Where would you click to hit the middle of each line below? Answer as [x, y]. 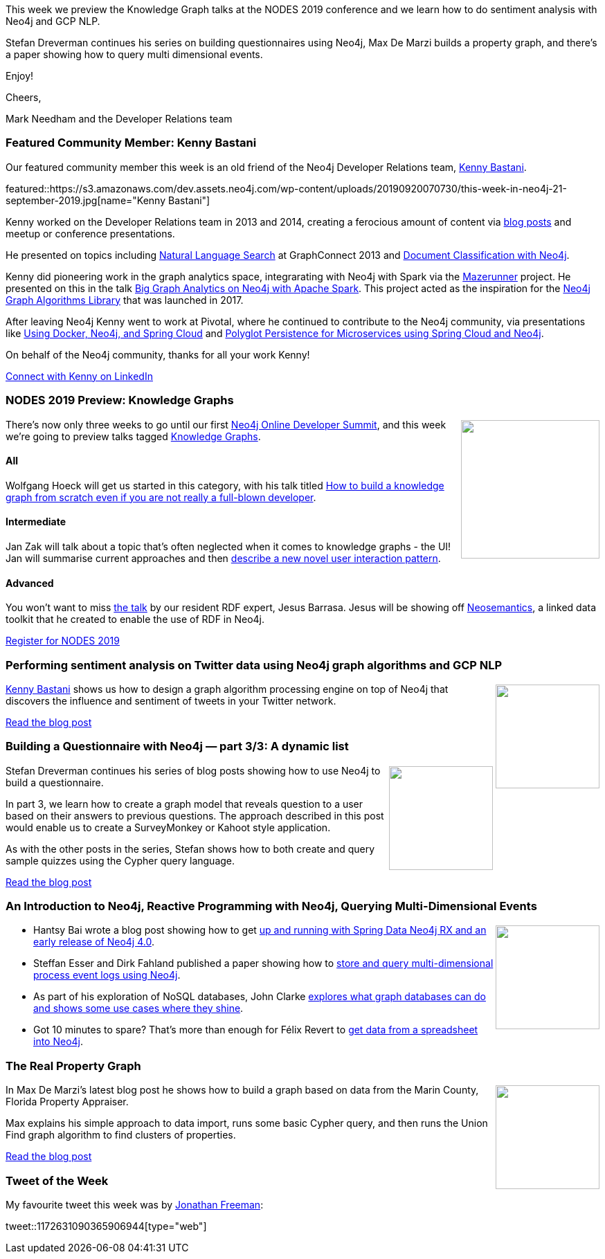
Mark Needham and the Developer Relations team [119, 119]
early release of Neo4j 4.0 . [94, 942]
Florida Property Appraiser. [67, 1102]
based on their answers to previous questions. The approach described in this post [195, 815]
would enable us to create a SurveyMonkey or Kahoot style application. [168, 827]
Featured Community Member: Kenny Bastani [131, 143]
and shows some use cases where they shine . [138, 1008]
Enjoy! [20, 76]
